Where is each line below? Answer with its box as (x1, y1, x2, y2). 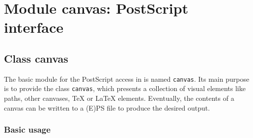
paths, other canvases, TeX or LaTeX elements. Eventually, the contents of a (4, 93, 234, 103)
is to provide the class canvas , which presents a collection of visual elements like (4, 83, 246, 93)
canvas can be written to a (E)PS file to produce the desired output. (4, 102, 210, 113)
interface (4, 17, 64, 37)
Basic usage (4, 123, 51, 136)
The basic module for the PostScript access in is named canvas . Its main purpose (4, 73, 250, 84)
